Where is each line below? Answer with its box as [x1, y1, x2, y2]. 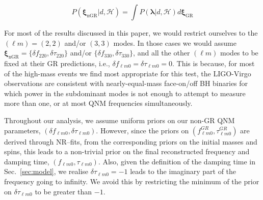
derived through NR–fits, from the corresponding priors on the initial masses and [4, 136, 257, 147]
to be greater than [35, 186, 92, 196]
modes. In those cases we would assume [113, 37, 236, 48]
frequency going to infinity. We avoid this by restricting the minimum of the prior [4, 176, 259, 186]
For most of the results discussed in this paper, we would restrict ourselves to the [4, 27, 258, 38]
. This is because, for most [172, 58, 255, 68]
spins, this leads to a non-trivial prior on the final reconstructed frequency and [4, 146, 250, 157]
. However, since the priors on [96, 125, 189, 135]
